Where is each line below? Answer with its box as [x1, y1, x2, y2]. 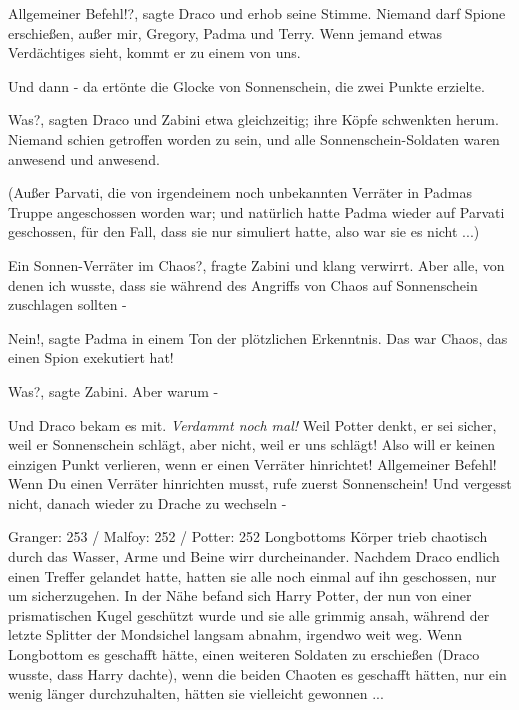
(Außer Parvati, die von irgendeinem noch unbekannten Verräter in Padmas [8, 182, 472, 203]
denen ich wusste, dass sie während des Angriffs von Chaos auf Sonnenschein [8, 274, 478, 295]
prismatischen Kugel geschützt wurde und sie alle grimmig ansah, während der [8, 604, 490, 625]
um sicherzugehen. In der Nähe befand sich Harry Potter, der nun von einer [8, 585, 472, 606]
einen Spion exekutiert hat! [8, 347, 174, 368]
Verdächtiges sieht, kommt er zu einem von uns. [8, 42, 301, 63]
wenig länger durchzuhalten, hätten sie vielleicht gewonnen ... [8, 683, 384, 704]
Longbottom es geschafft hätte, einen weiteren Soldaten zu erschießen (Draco [8, 644, 480, 665]
